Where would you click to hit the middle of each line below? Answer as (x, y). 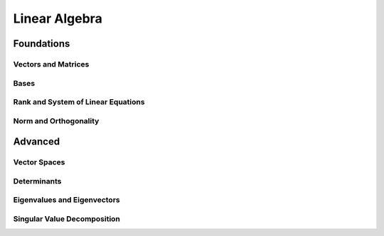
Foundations (42, 44)
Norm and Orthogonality (56, 120)
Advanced (37, 142)
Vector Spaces (39, 162)
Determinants (37, 181)
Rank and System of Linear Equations (79, 102)
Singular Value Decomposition (67, 218)
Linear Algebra (58, 18)
